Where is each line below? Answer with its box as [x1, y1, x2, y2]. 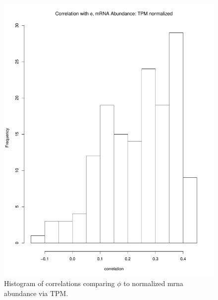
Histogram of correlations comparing [4, 278, 115, 289]
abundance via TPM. [4, 288, 68, 299]
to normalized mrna [123, 278, 183, 289]
